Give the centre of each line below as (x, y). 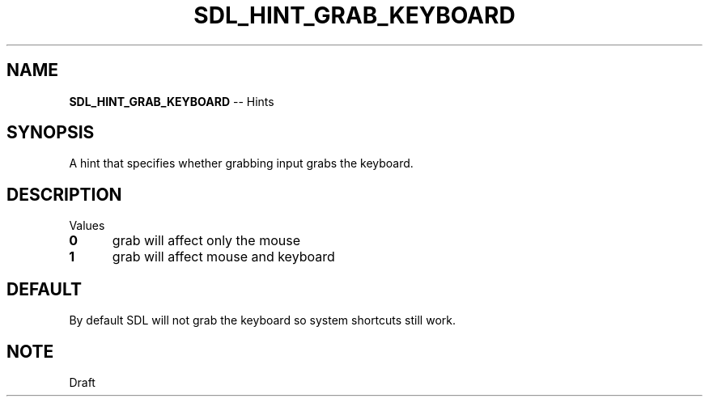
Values (87, 226)
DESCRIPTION (64, 194)
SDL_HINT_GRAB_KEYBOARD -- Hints (172, 101)
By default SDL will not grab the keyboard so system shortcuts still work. (262, 320)
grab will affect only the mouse (206, 241)
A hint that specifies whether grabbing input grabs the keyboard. (241, 163)
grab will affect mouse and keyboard (223, 257)
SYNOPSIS (51, 133)
